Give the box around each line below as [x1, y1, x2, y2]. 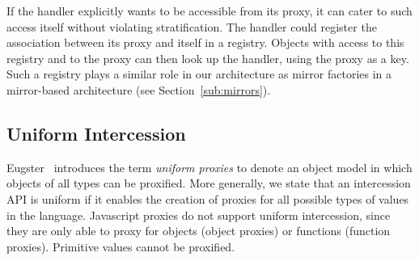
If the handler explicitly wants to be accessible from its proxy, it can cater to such [6, 2, 413, 19]
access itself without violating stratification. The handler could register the [6, 18, 377, 35]
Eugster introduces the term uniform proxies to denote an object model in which [6, 158, 413, 175]
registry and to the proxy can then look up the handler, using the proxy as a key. [6, 49, 409, 66]
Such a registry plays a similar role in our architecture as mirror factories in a [6, 65, 392, 82]
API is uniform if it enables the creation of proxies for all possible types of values [6, 190, 409, 207]
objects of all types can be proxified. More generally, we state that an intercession [6, 175, 411, 192]
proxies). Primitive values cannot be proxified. [6, 238, 235, 255]
